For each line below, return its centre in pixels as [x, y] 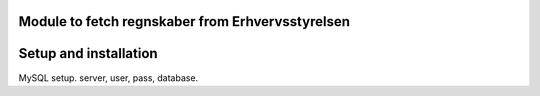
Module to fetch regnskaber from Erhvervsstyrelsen [184, 21]
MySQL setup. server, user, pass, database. [108, 77]
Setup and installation [88, 53]
